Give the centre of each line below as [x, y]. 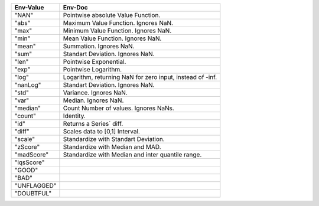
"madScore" [32, 155]
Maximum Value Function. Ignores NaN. [118, 23]
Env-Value [29, 7]
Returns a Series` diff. [93, 124]
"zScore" [27, 147]
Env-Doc [75, 7]
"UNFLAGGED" [35, 186]
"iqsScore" [30, 162]
